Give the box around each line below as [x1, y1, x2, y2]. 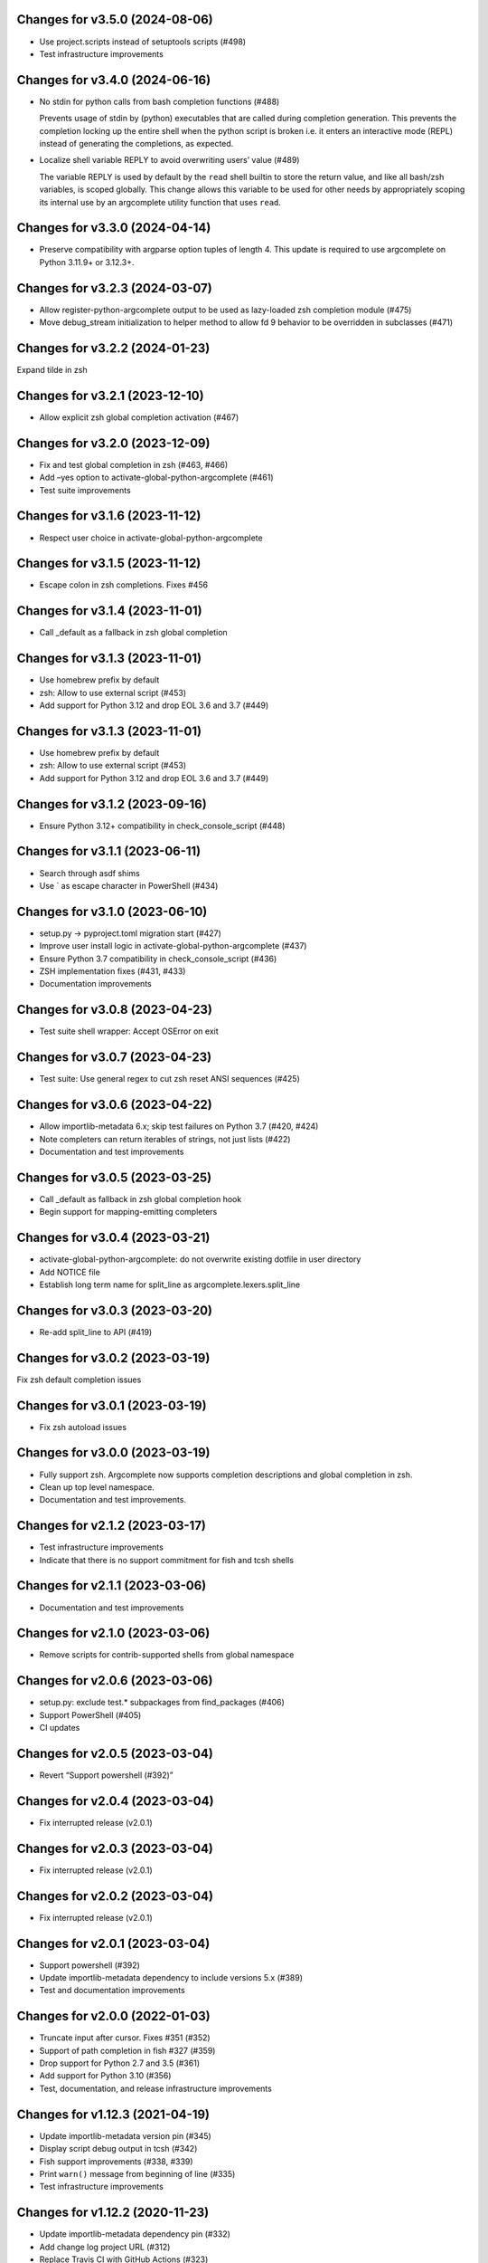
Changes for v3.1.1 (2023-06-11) [16, 844, 202, 859]
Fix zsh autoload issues [39, 1421, 127, 1432]
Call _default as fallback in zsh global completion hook [39, 1193, 242, 1204]
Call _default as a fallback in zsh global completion [39, 627, 228, 638]
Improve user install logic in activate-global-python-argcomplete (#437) [39, 941, 307, 951]
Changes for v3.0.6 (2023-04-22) [16, 1097, 212, 1112]
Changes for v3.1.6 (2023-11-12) [16, 508, 202, 524]
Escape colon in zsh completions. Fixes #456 [39, 579, 208, 590]
